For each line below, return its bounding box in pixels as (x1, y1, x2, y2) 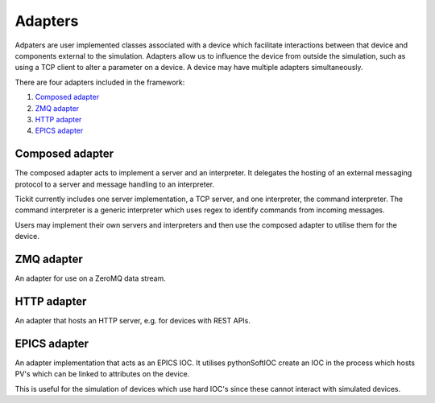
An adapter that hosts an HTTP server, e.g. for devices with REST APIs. (14, 315, 251, 325)
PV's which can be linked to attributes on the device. (14, 369, 190, 379)
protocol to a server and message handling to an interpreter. (14, 179, 215, 189)
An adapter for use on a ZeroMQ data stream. (14, 273, 167, 283)
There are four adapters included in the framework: (14, 77, 185, 87)
